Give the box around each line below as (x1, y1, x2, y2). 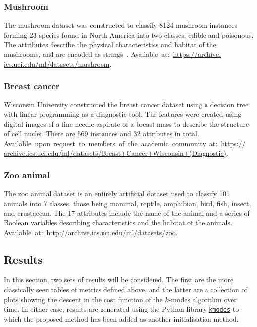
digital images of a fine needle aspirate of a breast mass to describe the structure (4, 118, 249, 129)
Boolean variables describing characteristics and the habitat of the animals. (4, 217, 232, 227)
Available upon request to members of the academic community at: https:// (4, 138, 246, 148)
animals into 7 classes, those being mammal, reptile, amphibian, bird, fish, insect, (4, 198, 251, 208)
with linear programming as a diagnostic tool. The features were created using (4, 109, 242, 119)
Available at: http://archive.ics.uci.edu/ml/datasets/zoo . (4, 227, 178, 237)
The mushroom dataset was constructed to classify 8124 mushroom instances (4, 20, 237, 30)
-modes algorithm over (168, 294, 237, 304)
